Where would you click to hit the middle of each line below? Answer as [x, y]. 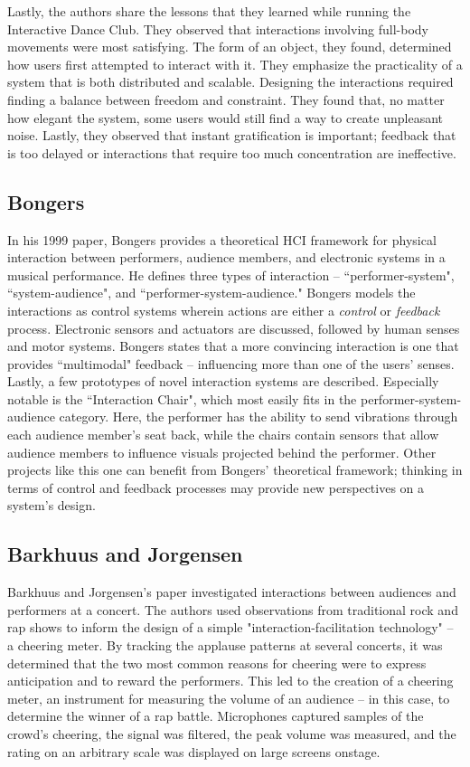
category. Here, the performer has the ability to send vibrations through [258, 417]
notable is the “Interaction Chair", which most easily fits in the [182, 398]
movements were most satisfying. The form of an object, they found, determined [230, 47]
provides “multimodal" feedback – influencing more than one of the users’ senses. [231, 363]
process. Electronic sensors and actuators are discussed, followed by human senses [234, 328]
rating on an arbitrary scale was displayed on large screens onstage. [194, 751]
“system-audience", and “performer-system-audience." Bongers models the [211, 293]
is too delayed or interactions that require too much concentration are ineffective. [232, 152]
